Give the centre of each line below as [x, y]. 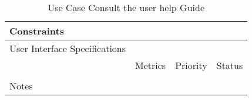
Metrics [151, 65]
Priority [191, 65]
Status [230, 65]
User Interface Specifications [68, 48]
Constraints [37, 31]
